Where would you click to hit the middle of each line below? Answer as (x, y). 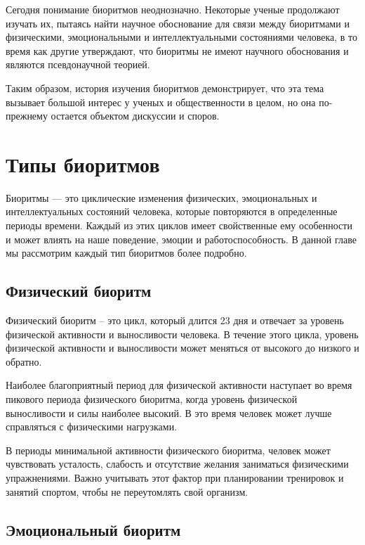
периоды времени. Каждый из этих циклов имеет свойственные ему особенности (179, 225)
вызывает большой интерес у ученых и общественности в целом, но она (161, 102)
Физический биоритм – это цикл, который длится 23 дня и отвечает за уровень (175, 320)
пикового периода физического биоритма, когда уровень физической (152, 399)
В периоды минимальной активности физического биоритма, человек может (168, 450)
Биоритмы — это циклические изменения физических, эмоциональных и (161, 197)
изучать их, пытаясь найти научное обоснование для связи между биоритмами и (178, 23)
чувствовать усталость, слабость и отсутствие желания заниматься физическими (177, 464)
